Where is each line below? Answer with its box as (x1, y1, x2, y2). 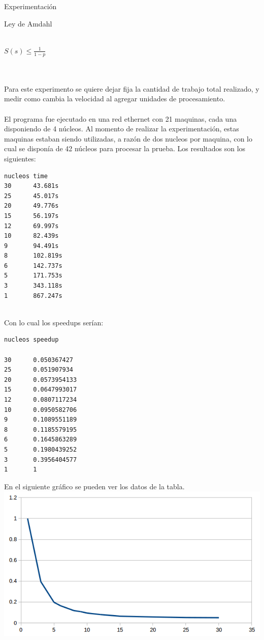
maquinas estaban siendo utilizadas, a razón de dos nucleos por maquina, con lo (4, 133, 252, 144)
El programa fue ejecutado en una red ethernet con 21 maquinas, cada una (4, 113, 237, 124)
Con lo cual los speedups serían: (4, 317, 104, 327)
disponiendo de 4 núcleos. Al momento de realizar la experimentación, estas (4, 123, 239, 134)
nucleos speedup (4, 336, 59, 344)
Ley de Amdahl (4, 18, 52, 29)
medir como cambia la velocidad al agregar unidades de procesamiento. (4, 93, 225, 104)
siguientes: (4, 153, 36, 163)
